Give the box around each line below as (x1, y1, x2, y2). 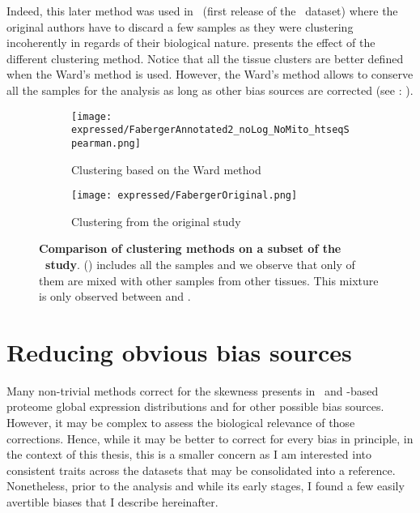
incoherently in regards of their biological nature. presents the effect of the (6, 34, 375, 51)
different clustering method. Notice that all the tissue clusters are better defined (6, 49, 404, 66)
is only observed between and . (39, 288, 191, 305)
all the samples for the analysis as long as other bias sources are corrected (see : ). (6, 81, 414, 98)
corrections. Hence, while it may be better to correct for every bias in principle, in (6, 430, 414, 447)
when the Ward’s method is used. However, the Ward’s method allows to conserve (6, 66, 414, 83)
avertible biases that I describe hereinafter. (6, 494, 218, 511)
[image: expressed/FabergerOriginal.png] (71, 190, 298, 202)
